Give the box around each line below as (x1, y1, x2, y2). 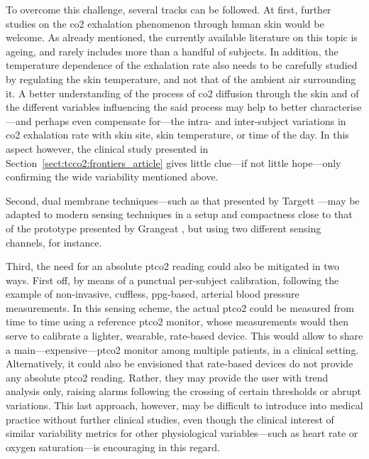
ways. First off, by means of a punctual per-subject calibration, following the (6, 272, 339, 287)
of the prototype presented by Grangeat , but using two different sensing (6, 220, 321, 235)
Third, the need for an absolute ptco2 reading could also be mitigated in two (6, 259, 340, 274)
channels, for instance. (6, 234, 102, 249)
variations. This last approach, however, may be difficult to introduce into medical (6, 398, 363, 413)
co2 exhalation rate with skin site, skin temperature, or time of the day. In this (6, 127, 349, 142)
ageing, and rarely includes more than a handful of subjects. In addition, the (6, 43, 338, 58)
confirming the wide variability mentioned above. (6, 169, 219, 184)
